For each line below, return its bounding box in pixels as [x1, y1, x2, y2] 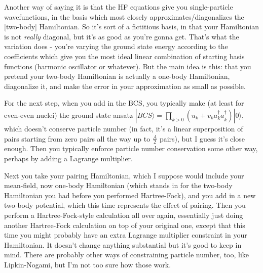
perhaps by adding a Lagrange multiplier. [4, 153, 133, 163]
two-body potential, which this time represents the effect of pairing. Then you [4, 200, 246, 210]
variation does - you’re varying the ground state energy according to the [4, 41, 228, 52]
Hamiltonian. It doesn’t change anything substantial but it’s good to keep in [4, 239, 242, 250]
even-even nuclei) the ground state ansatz [4, 109, 133, 120]
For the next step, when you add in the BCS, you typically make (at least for [4, 98, 244, 108]
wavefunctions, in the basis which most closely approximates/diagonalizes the [4, 11, 244, 22]
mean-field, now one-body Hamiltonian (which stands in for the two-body [4, 180, 233, 191]
